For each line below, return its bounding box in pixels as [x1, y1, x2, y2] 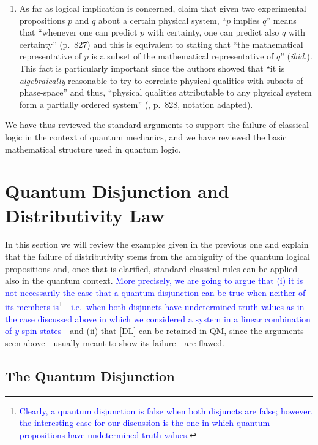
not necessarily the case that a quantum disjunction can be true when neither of [5, 286, 306, 299]
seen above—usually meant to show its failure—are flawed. [5, 336, 224, 349]
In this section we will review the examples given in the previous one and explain [5, 238, 309, 251]
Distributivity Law [5, 202, 165, 227]
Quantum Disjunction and [5, 178, 229, 203]
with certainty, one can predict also [147, 26, 279, 39]
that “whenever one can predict [19, 26, 138, 39]
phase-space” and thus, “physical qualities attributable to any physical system [19, 86, 312, 99]
